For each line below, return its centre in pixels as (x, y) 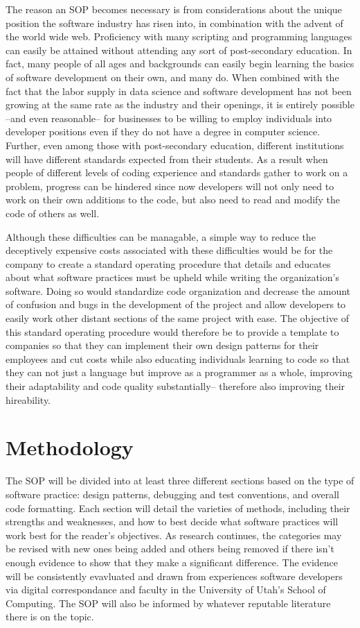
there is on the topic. (50, 617)
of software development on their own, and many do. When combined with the (172, 77)
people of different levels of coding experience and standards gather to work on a (177, 172)
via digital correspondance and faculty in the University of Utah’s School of (166, 589)
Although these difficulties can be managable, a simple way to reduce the (161, 236)
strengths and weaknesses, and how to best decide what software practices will (172, 521)
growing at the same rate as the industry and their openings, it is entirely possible (180, 104)
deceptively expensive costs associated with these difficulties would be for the (169, 250)
